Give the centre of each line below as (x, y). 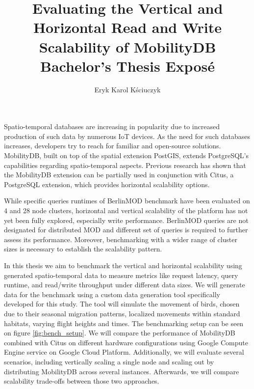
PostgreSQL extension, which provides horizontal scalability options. (107, 184)
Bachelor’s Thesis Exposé (127, 66)
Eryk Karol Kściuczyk (127, 89)
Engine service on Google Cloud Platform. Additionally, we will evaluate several (124, 352)
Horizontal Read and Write (127, 27)
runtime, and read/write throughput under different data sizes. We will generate (125, 285)
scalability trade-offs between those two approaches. (82, 381)
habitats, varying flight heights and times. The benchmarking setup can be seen (124, 323)
